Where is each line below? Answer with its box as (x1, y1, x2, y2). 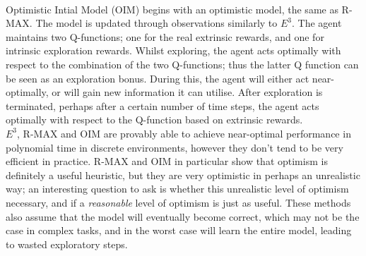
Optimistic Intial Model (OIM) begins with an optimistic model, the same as (6, 1, 338, 16)
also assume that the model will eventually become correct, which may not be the (6, 209, 360, 224)
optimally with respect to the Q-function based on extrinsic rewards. (6, 112, 303, 127)
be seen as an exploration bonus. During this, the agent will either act (6, 71, 309, 85)
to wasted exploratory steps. (6, 236, 128, 251)
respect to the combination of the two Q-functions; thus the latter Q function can (6, 56, 359, 71)
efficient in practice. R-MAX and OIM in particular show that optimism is (6, 154, 328, 169)
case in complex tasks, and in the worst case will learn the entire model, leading (6, 223, 352, 238)
